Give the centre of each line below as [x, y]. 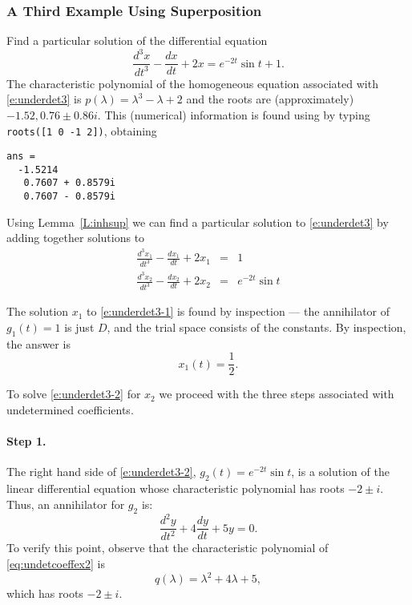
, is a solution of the [340, 472]
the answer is [38, 343]
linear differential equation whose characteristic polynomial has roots [176, 488]
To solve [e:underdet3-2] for [74, 394]
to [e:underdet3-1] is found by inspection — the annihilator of [238, 311]
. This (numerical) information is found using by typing [234, 114]
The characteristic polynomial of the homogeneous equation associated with [192, 83]
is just [79, 327]
